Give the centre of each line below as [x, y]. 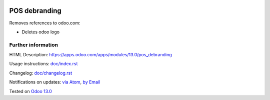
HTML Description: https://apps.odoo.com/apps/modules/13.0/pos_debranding [90, 55]
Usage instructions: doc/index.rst [43, 64]
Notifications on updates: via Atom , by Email [55, 82]
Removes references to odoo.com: [45, 23]
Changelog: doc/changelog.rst [41, 73]
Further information [34, 45]
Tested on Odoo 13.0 [30, 91]
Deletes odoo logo [41, 32]
